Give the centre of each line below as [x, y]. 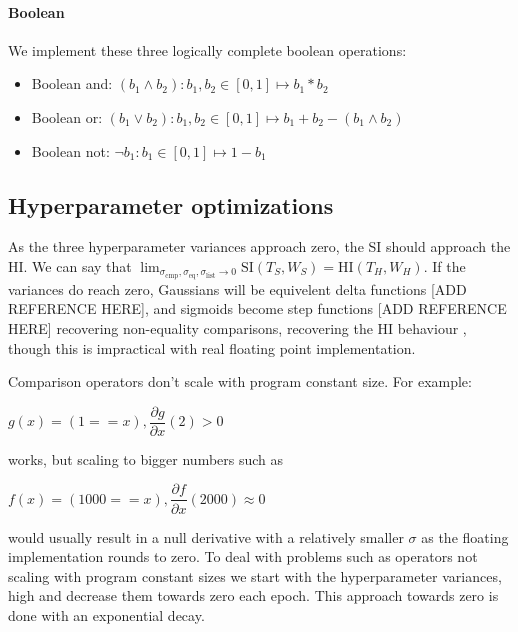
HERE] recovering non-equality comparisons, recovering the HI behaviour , [237, 328]
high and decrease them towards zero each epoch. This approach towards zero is [253, 595]
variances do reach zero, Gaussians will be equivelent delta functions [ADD [237, 288]
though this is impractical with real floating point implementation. [212, 347]
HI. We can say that [70, 265]
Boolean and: [72, 83]
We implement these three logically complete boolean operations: [207, 49]
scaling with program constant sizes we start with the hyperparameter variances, [255, 575]
